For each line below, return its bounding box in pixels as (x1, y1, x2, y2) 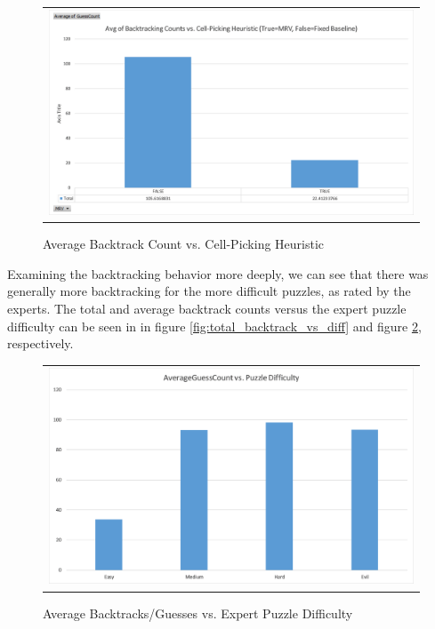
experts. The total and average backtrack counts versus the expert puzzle (7, 299, 407, 318)
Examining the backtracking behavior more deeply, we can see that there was (7, 264, 429, 283)
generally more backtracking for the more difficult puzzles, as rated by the (7, 282, 411, 300)
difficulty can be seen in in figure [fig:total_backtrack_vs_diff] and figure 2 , (7, 316, 422, 335)
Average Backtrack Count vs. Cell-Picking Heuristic (43, 235, 325, 253)
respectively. (7, 334, 74, 353)
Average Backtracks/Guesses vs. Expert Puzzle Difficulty (43, 603, 353, 622)
